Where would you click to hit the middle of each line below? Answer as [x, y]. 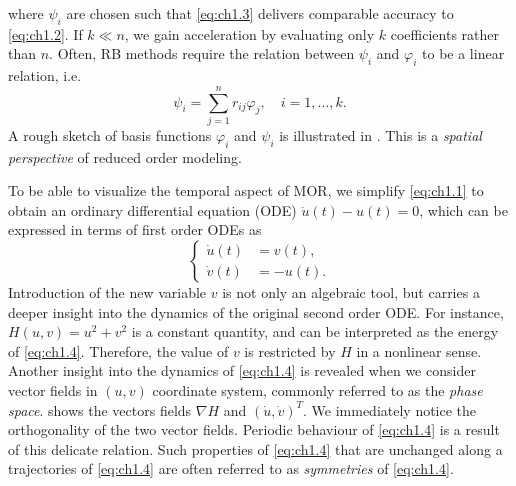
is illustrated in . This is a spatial [380, 134]
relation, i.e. [45, 75]
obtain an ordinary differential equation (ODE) [152, 209]
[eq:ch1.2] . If [45, 33]
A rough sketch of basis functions [110, 134]
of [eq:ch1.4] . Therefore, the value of [118, 350]
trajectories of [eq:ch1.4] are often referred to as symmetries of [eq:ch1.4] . [231, 468]
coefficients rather [445, 33]
